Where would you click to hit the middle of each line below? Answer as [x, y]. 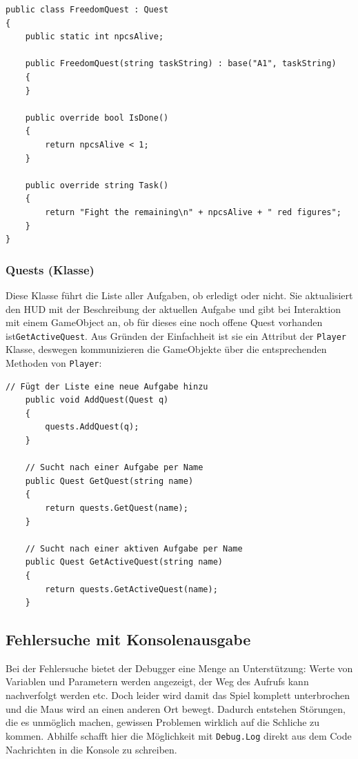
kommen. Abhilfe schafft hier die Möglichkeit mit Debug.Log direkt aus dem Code [179, 735]
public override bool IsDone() [97, 118]
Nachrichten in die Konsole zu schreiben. [91, 749]
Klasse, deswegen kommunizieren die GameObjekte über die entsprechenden [166, 349]
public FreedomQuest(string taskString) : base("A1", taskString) [181, 64]
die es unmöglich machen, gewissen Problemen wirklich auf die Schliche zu [163, 722]
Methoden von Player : [54, 362]
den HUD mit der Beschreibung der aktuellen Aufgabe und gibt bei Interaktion [173, 308]
